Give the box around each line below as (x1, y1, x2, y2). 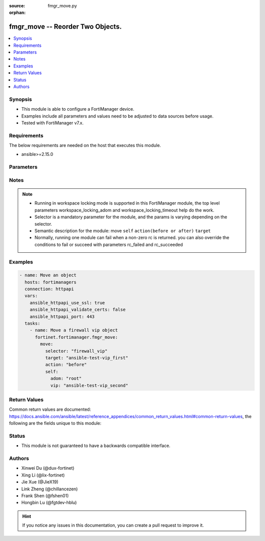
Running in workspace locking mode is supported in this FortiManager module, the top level (34, 200, 220, 206)
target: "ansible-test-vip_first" (45, 355, 129, 361)
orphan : (9, 10, 26, 16)
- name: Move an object (19, 272, 77, 278)
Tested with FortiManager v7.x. (21, 120, 84, 125)
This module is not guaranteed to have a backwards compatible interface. (21, 443, 171, 449)
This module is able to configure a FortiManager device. (21, 106, 134, 112)
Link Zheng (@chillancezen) (21, 486, 78, 492)
